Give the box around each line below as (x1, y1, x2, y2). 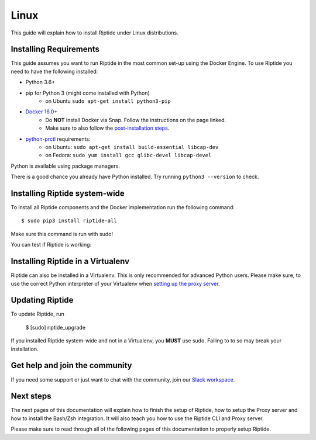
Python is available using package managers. (11, 162, 120, 169)
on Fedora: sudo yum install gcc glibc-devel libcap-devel (45, 152, 212, 159)
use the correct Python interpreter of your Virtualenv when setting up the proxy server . (11, 280, 220, 287)
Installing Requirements (11, 44, 99, 54)
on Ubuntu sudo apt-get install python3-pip (45, 98, 171, 105)
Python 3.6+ (25, 79, 56, 86)
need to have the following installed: (11, 68, 98, 75)
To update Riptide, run (11, 310, 64, 318)
